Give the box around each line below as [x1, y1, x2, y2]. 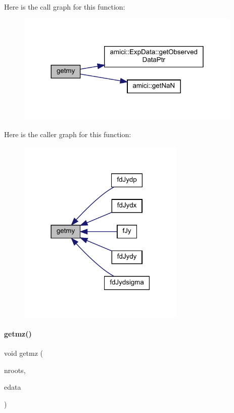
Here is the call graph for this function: [4, 2, 125, 12]
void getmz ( [4, 348, 43, 358]
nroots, [4, 364, 26, 375]
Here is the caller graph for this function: [4, 129, 131, 140]
